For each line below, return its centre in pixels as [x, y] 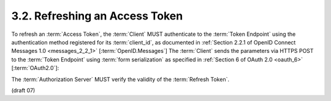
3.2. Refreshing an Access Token [97, 16]
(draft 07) [23, 90]
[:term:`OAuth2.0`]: [35, 68]
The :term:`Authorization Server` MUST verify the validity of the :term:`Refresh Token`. [120, 79]
